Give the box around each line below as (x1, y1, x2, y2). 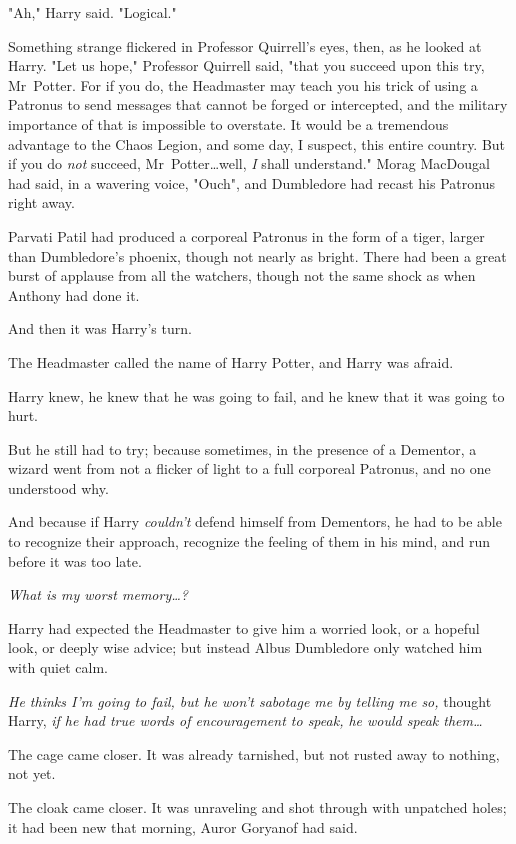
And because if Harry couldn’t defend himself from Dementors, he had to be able (8, 511, 502, 532)
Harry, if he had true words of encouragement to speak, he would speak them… (8, 710, 483, 731)
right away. (8, 192, 75, 213)
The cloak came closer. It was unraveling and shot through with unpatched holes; (8, 797, 507, 817)
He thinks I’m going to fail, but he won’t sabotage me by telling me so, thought (8, 690, 492, 711)
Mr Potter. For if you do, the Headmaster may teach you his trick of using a (8, 74, 478, 95)
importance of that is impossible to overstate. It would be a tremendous (8, 113, 449, 134)
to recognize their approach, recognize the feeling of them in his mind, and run (8, 531, 491, 552)
